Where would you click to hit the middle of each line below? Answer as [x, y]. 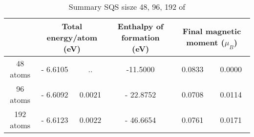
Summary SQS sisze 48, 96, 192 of [127, 7]
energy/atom [72, 37]
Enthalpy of [140, 26]
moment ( [205, 42]
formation [140, 37]
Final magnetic [212, 31]
